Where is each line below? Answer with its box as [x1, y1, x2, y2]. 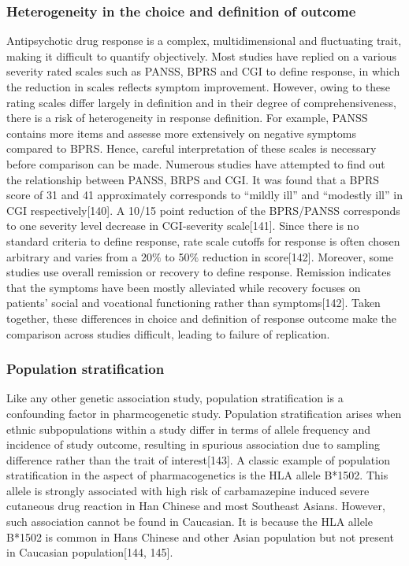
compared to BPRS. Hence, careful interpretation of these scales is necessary [6, 140, 377, 157]
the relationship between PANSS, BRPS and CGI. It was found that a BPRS [6, 171, 380, 187]
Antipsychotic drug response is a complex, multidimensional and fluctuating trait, [6, 32, 402, 49]
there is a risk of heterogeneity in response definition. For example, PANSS [6, 109, 368, 126]
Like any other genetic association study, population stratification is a [6, 390, 344, 406]
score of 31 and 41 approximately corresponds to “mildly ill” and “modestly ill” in [6, 187, 403, 203]
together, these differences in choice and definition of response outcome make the [6, 309, 397, 326]
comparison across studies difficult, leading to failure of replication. [6, 325, 330, 342]
